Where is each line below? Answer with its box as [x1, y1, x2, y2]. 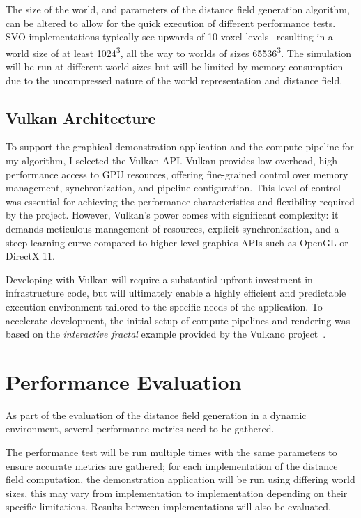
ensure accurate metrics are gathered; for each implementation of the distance [6, 458, 338, 473]
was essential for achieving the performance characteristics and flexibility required [6, 194, 355, 208]
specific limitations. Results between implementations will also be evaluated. [6, 499, 331, 514]
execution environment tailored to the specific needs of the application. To [6, 299, 323, 313]
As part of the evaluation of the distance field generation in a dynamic [6, 407, 307, 422]
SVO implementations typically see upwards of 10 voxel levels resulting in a [6, 29, 333, 44]
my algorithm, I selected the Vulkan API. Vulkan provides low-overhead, [6, 153, 316, 168]
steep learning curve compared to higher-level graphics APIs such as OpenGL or [6, 235, 348, 249]
